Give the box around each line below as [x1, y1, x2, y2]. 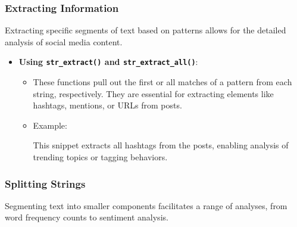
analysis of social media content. [5, 35, 123, 48]
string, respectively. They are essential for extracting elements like [33, 87, 274, 99]
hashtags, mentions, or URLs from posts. [33, 99, 182, 111]
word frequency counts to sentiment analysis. [5, 211, 168, 223]
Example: [33, 119, 67, 131]
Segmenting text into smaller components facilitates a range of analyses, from [5, 199, 287, 212]
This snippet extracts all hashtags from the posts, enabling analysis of [33, 139, 289, 151]
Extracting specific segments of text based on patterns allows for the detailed [5, 24, 286, 36]
